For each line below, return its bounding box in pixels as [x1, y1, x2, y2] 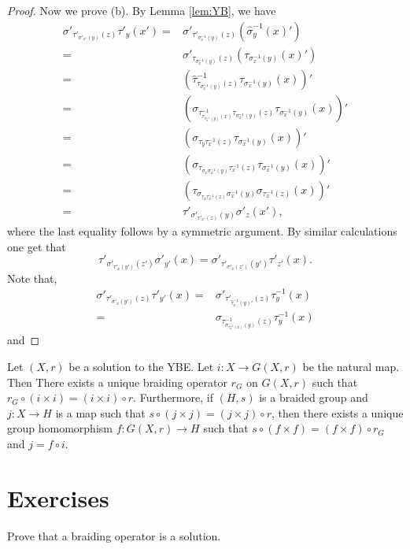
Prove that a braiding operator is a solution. [7, 527, 221, 543]
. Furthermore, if [133, 389, 213, 406]
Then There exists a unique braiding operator [7, 373, 227, 390]
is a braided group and [259, 389, 368, 406]
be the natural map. [302, 358, 400, 375]
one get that [7, 238, 66, 254]
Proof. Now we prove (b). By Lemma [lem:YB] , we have [7, 2, 276, 18]
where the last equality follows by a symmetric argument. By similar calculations [7, 222, 397, 239]
